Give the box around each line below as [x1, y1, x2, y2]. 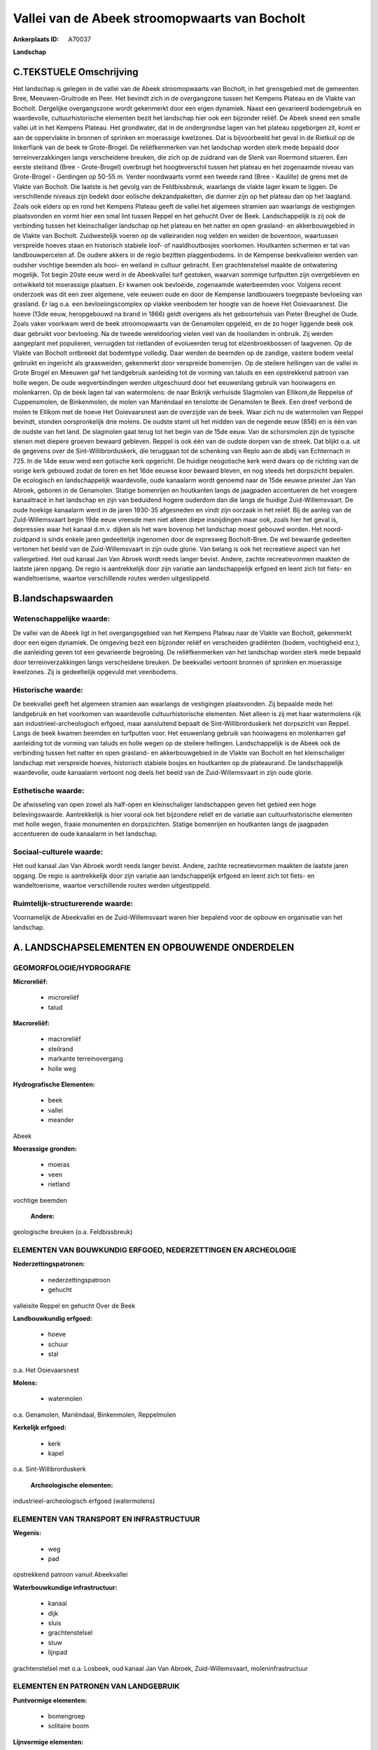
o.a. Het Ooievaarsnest [13, 1366, 80, 1374]
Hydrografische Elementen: [13, 1080, 96, 1088]
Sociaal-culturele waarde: [13, 847, 104, 857]
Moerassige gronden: [13, 1144, 77, 1153]
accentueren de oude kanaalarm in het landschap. [13, 829, 158, 838]
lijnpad [48, 1648, 68, 1657]
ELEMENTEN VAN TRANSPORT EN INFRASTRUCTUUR [13, 1514, 200, 1524]
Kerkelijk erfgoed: [13, 1423, 66, 1431]
